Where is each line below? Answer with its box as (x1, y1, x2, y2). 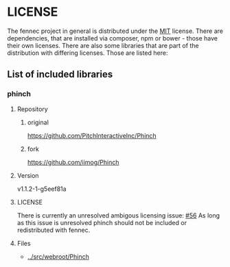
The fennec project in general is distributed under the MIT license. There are (7, 27, 223, 35)
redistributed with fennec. (16, 226, 91, 234)
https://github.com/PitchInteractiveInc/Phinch (27, 131, 157, 139)
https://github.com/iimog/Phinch (27, 158, 119, 166)
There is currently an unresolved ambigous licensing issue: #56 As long (16, 211, 220, 220)
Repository (16, 104, 48, 113)
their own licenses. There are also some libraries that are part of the (7, 41, 199, 49)
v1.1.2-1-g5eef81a (16, 185, 67, 193)
